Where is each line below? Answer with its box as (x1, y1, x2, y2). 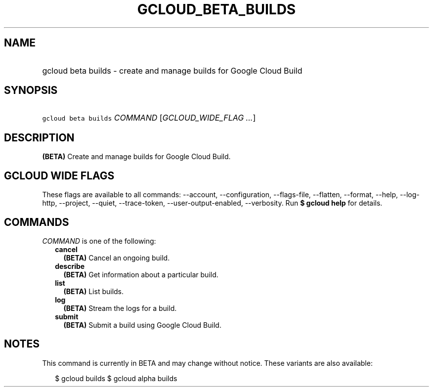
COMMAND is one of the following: (42, 236, 156, 245)
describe (55, 261, 85, 270)
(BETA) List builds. (63, 287, 124, 296)
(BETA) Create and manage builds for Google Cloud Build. (42, 152, 231, 161)
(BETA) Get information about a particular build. (63, 270, 218, 279)
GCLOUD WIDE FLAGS (4, 169, 115, 182)
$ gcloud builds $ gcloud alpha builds (55, 374, 177, 383)
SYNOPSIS (4, 84, 58, 97)
